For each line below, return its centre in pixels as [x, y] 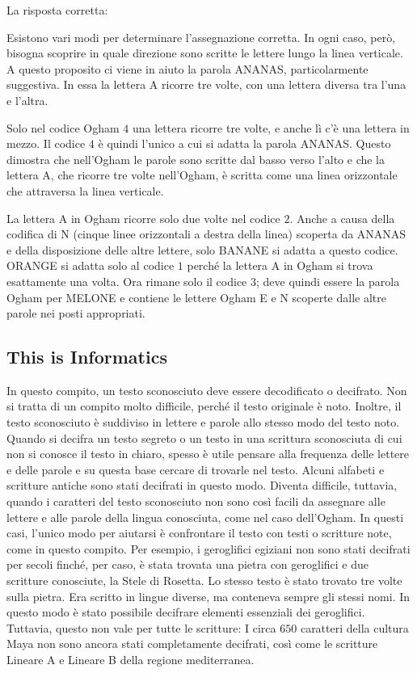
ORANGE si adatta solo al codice [91, 265]
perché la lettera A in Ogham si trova [280, 265]
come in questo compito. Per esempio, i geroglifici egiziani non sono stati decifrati [208, 548]
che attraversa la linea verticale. [85, 190]
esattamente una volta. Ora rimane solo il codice [127, 281]
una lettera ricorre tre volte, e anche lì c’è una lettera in [271, 127]
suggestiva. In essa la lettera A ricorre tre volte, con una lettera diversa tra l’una [206, 84]
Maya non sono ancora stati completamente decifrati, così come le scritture [192, 644]
